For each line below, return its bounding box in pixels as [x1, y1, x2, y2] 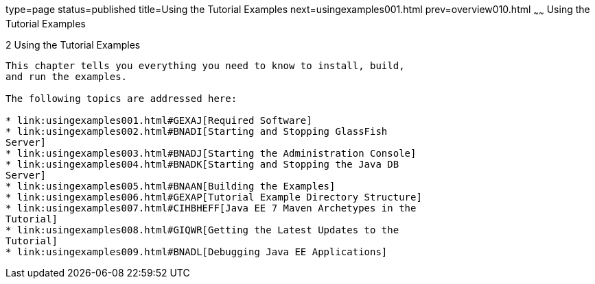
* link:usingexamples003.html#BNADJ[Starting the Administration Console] [5, 147, 417, 159]
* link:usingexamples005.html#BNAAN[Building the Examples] [5, 180, 336, 192]
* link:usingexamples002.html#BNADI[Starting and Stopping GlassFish [5, 125, 388, 137]
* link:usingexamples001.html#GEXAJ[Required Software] [5, 114, 312, 126]
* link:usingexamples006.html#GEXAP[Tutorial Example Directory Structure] [5, 191, 422, 203]
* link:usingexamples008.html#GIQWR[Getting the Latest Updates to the [5, 224, 399, 235]
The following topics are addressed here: [5, 92, 237, 104]
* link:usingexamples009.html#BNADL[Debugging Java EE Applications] [5, 246, 388, 257]
